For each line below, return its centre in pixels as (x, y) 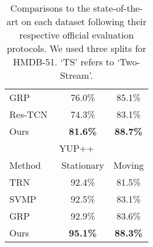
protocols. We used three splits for (76, 48)
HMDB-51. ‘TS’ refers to (64, 62)
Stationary (83, 165)
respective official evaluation (76, 35)
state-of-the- (118, 8)
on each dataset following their (84, 21)
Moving (129, 165)
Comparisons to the (50, 8)
